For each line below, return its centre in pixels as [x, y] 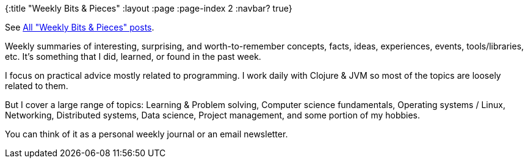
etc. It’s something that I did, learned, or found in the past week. [133, 56]
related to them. [37, 86]
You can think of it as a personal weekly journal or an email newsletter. [146, 134]
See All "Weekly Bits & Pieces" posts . [80, 27]
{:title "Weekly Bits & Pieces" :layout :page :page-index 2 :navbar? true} [149, 8]
